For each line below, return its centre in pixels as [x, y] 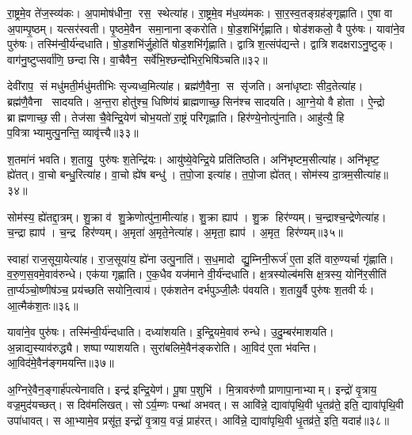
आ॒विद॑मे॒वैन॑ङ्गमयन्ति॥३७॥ [61, 363]
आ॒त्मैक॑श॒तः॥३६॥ [43, 305]
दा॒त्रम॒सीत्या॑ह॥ [360, 174]
